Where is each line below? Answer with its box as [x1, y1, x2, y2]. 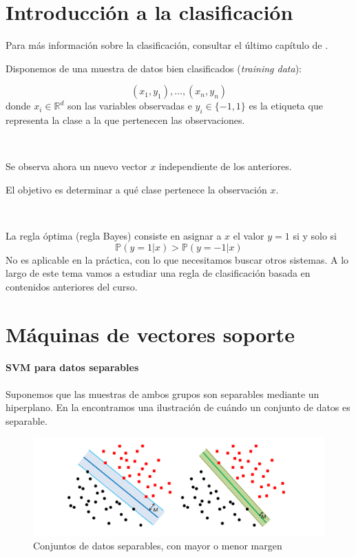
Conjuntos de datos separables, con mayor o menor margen [33, 538, 282, 553]
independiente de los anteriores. [158, 159, 292, 174]
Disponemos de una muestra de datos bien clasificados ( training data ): [6, 61, 302, 75]
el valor [233, 229, 264, 243]
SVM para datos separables [6, 360, 139, 375]
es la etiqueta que [249, 98, 323, 113]
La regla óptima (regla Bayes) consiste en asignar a [6, 229, 222, 243]
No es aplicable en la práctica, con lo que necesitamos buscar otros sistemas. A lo [6, 252, 349, 266]
